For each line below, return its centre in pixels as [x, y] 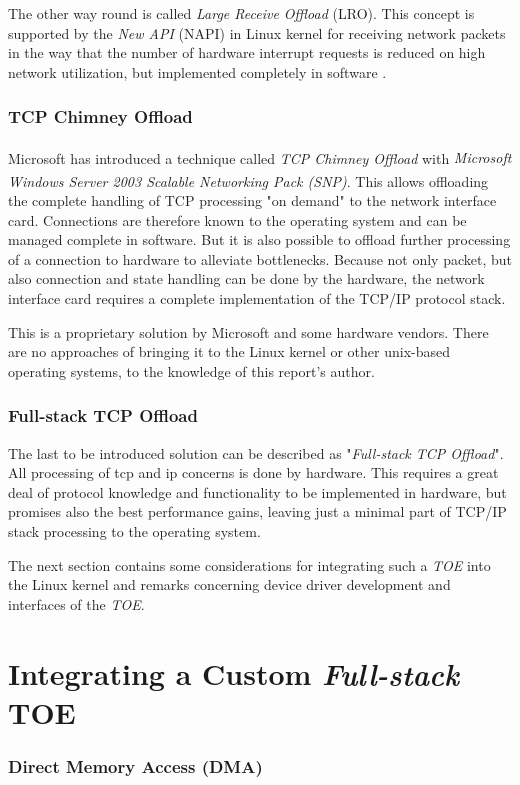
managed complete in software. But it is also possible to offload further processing [259, 239]
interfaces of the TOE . [76, 603]
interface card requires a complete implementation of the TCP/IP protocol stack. [257, 298]
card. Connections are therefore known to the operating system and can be [237, 219]
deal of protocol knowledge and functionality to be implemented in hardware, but [257, 491]
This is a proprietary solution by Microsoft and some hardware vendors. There [248, 331]
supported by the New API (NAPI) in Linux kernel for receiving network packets [257, 32]
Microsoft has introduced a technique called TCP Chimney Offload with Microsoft [260, 157]
